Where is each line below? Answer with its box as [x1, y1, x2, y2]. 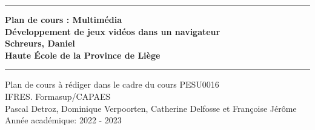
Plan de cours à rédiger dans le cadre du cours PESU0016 [5, 78, 219, 91]
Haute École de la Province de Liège [5, 48, 161, 61]
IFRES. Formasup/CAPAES [5, 89, 111, 102]
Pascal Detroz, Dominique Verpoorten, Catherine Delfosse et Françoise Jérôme [5, 102, 297, 114]
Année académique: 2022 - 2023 [5, 114, 122, 126]
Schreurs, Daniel [5, 37, 75, 50]
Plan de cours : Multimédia [5, 13, 122, 25]
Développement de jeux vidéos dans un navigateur [5, 25, 220, 37]
